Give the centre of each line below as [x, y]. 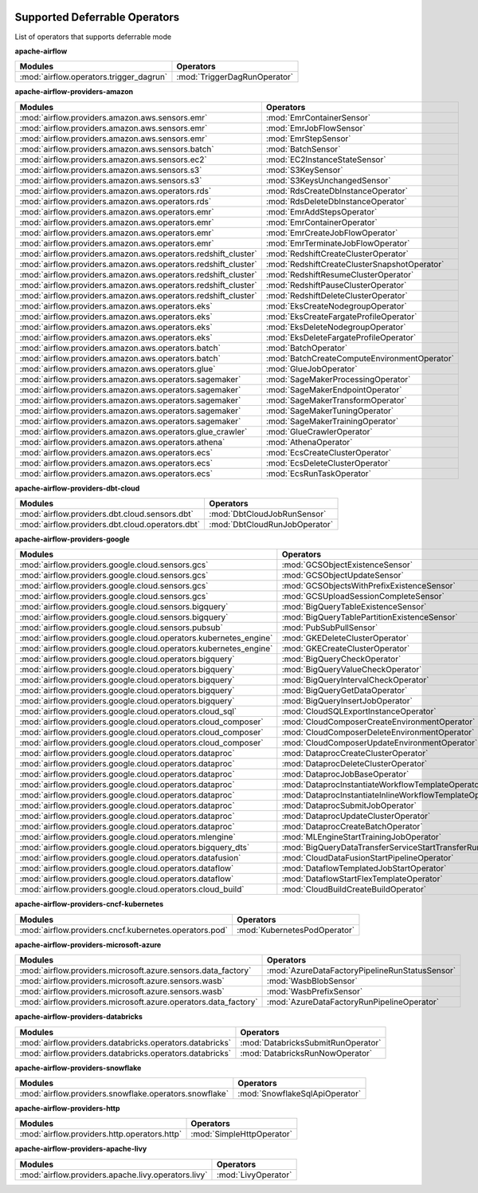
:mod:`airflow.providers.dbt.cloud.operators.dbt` [110, 525]
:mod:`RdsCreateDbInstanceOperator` [337, 191]
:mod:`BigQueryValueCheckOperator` [352, 670]
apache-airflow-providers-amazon [74, 92]
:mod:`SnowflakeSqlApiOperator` [300, 1094]
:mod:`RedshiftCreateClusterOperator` [337, 254]
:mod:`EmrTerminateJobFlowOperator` [338, 243]
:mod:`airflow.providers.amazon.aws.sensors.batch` [117, 149]
